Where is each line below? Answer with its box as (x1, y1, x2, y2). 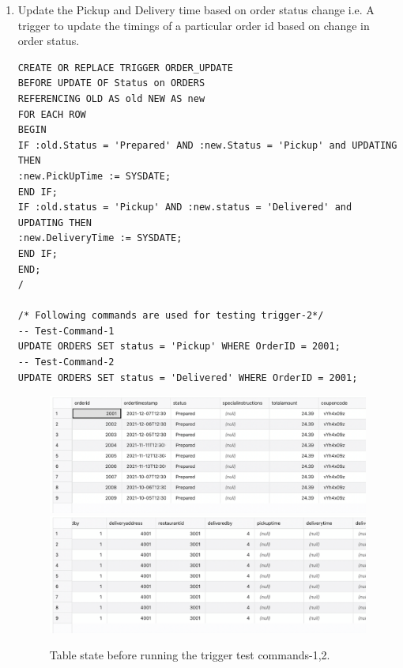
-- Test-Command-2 (17, 357, 115, 368)
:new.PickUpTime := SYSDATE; (17, 170, 171, 182)
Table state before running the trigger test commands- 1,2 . (49, 647, 330, 663)
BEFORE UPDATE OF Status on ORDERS (17, 77, 205, 89)
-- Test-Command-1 (17, 325, 115, 337)
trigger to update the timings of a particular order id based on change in (17, 17, 370, 33)
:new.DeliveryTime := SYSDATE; (17, 232, 183, 244)
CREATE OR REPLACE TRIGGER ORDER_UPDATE (17, 62, 233, 74)
